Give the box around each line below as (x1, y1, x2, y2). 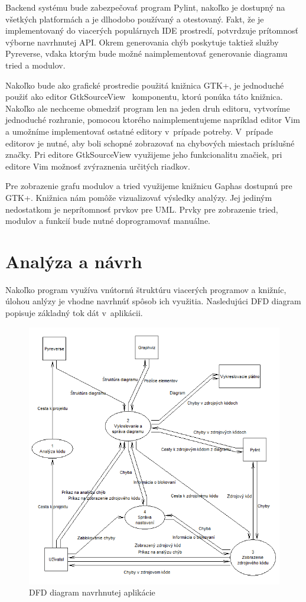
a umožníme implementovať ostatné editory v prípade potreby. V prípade (5, 125, 273, 137)
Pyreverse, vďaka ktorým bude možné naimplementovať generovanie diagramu (5, 47, 288, 60)
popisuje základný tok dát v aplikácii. (5, 307, 143, 318)
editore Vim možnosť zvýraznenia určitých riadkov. (5, 160, 190, 172)
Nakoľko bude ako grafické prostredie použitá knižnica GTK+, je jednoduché (5, 79, 284, 91)
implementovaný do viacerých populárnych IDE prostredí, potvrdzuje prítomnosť (5, 24, 298, 37)
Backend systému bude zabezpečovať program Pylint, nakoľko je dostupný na (5, 1, 285, 13)
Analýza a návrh (5, 249, 142, 273)
